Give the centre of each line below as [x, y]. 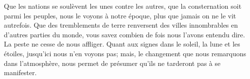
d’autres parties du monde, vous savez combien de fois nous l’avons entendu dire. [125, 34]
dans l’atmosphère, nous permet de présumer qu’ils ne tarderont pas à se [112, 63]
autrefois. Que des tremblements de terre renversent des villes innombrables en [121, 25]
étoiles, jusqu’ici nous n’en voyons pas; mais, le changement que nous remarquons [125, 53]
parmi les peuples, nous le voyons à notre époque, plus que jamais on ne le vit [120, 15]
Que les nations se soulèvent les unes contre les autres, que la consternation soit [123, 6]
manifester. [20, 72]
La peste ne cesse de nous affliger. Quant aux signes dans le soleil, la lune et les [122, 44]
